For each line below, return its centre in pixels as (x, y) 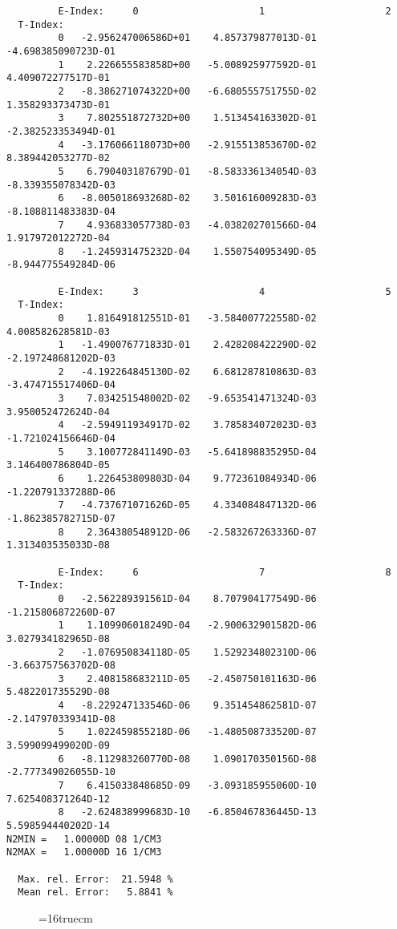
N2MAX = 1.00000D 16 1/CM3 (84, 852)
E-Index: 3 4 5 (225, 291)
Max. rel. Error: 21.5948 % (95, 879)
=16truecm (66, 917)
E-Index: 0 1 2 (225, 11)
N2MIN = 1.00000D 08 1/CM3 (84, 839)
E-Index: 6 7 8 (225, 572)
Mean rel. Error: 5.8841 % (95, 893)
